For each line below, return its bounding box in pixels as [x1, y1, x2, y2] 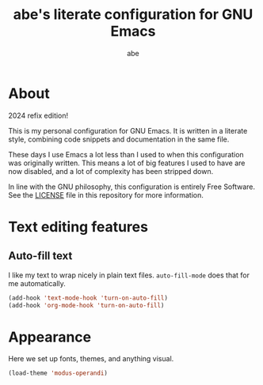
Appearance [8, 328, 92, 345]
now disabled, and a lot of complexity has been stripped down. [8, 166, 214, 176]
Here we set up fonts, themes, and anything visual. [8, 354, 174, 364]
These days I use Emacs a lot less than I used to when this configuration [8, 149, 244, 159]
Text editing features [8, 217, 149, 236]
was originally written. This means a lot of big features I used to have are [8, 158, 246, 168]
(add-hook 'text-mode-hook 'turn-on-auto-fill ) [8, 294, 169, 302]
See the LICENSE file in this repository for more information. [8, 190, 204, 199]
